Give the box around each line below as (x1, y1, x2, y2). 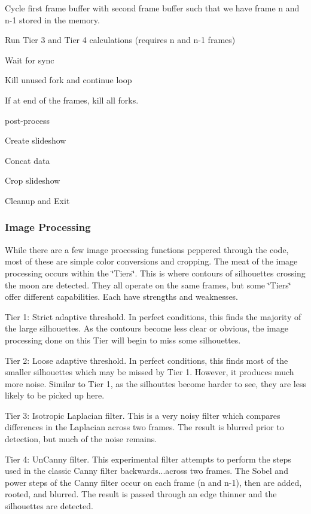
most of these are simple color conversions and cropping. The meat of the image (5, 255, 298, 267)
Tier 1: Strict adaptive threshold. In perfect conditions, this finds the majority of (5, 310, 301, 323)
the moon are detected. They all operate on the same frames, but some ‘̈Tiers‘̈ (5, 278, 291, 291)
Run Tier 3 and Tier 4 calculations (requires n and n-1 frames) (5, 34, 236, 46)
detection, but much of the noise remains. (5, 433, 157, 445)
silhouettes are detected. (5, 500, 93, 512)
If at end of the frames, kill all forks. (5, 93, 139, 106)
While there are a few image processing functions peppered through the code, (5, 243, 289, 256)
